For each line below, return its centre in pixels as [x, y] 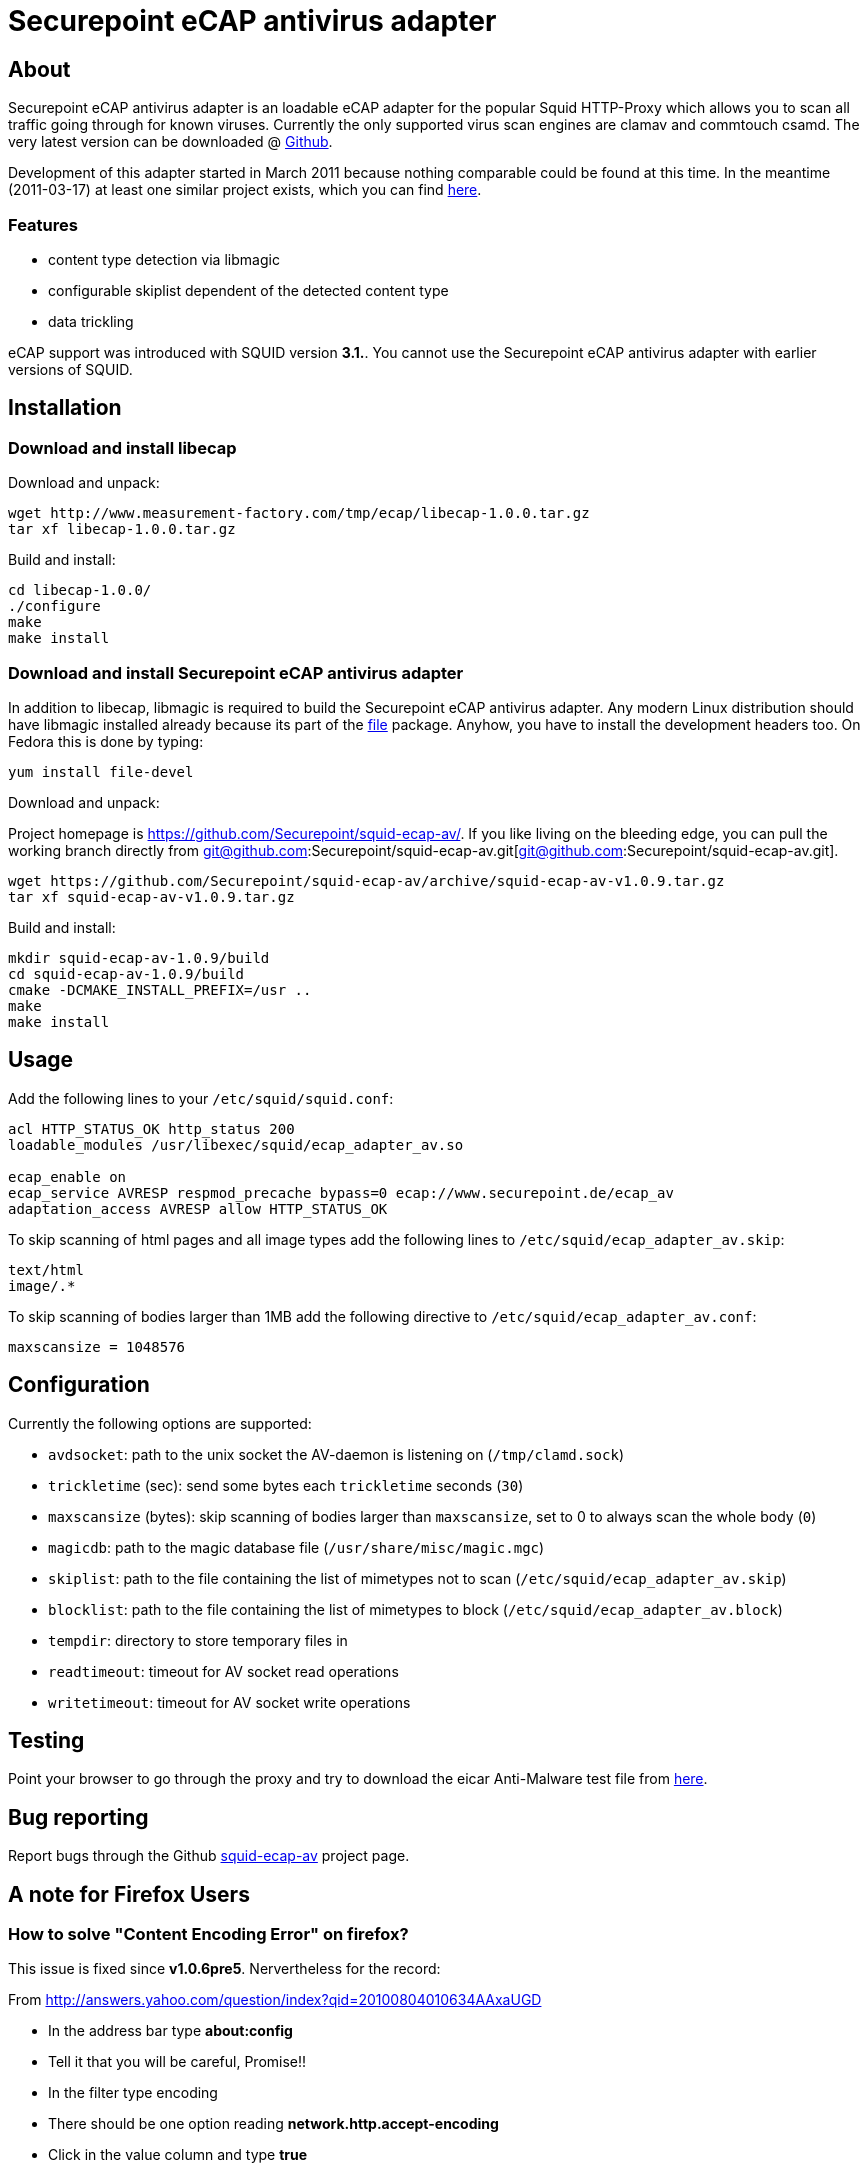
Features [43, 224]
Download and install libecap [122, 447]
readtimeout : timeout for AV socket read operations [223, 1671]
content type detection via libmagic [164, 259]
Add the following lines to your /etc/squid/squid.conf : [201, 1098]
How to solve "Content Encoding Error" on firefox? [208, 1934]
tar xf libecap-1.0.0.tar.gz [122, 529]
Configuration [79, 1385]
